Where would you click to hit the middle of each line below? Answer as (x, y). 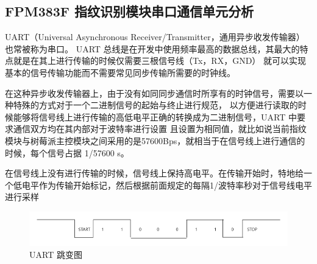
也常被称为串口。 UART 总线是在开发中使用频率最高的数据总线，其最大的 (152, 48)
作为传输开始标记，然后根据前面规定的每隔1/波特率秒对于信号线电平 (175, 185)
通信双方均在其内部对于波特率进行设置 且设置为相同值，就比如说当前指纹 (160, 129)
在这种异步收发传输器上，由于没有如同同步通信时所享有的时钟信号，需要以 (154, 93)
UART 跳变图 (56, 254)
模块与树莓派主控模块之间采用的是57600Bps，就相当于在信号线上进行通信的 (155, 140)
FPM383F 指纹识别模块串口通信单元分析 (130, 11)
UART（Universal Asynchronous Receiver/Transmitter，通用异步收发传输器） (155, 37)
